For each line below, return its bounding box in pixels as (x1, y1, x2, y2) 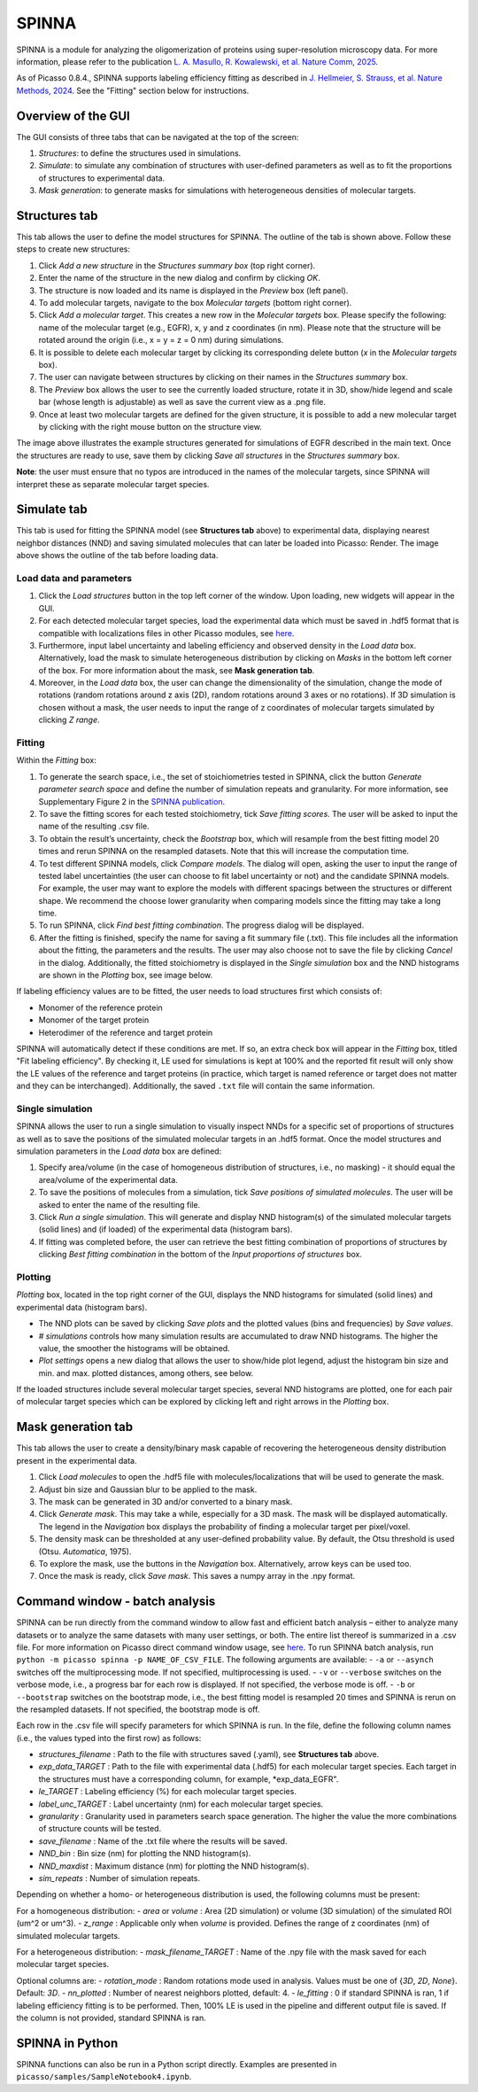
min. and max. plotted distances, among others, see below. (38, 1367, 254, 1378)
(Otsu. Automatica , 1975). (38, 1546, 132, 1557)
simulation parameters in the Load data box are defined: (16, 1146, 222, 1156)
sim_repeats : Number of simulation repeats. (38, 1873, 201, 1883)
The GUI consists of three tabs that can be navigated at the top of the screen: (16, 131, 299, 142)
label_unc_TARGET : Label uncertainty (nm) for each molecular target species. (38, 1799, 324, 1809)
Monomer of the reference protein (38, 1002, 163, 1013)
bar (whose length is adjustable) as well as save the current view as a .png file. (38, 397, 327, 408)
